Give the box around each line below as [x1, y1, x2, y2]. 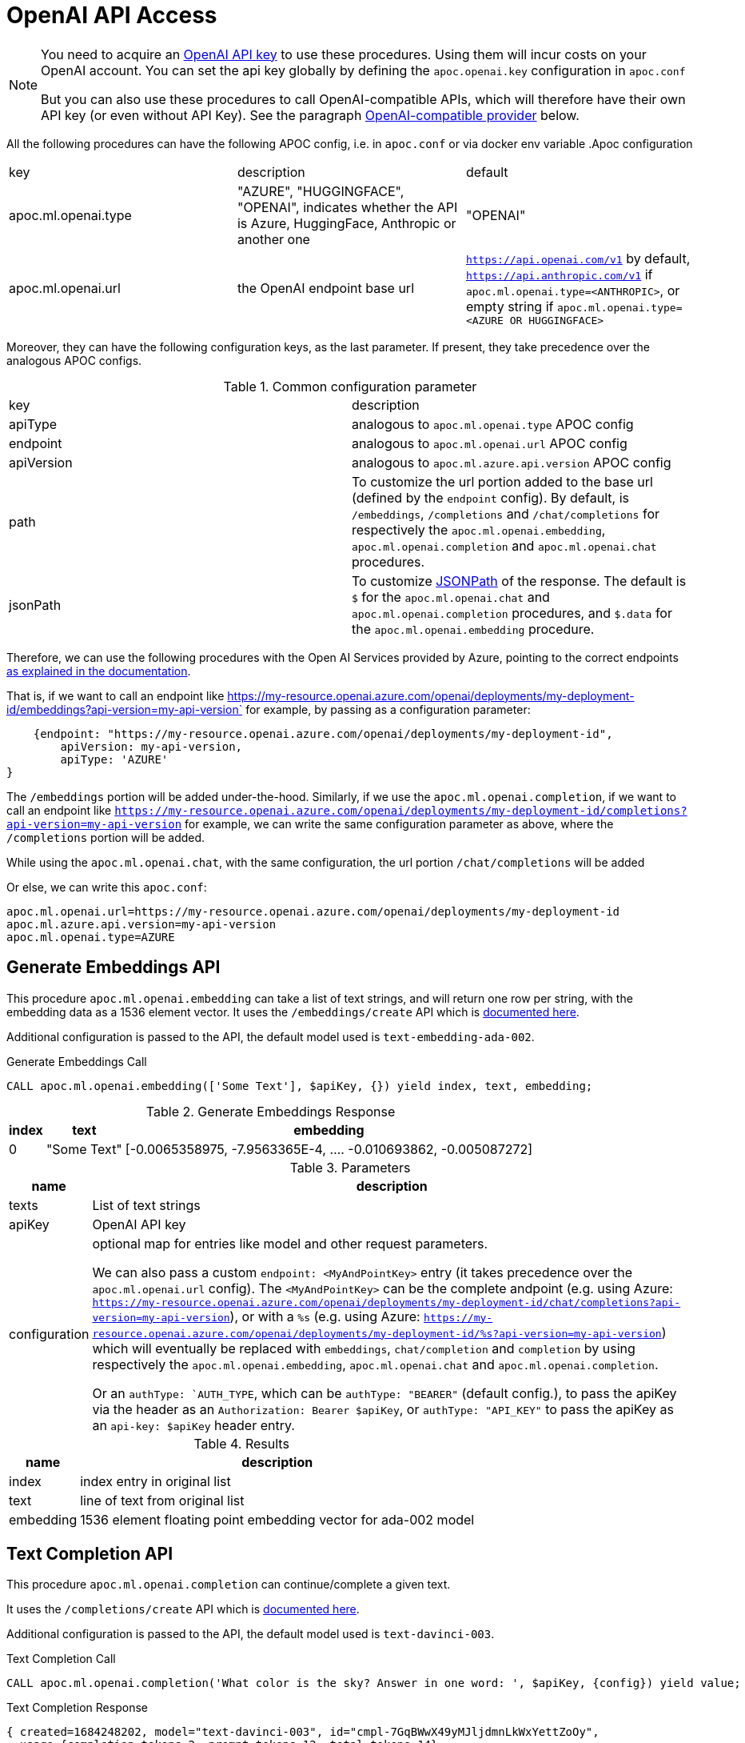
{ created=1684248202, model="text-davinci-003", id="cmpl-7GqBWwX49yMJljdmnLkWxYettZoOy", [6, 1725, 600, 1739]
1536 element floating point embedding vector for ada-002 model [80, 1511, 475, 1528]
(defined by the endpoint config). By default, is [352, 489, 629, 506]
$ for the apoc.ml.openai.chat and [352, 588, 550, 605]
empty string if [465, 298, 554, 315]
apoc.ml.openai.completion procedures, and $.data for [352, 604, 672, 621]
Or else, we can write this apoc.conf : [6, 880, 207, 894]
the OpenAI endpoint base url [237, 280, 415, 297]
